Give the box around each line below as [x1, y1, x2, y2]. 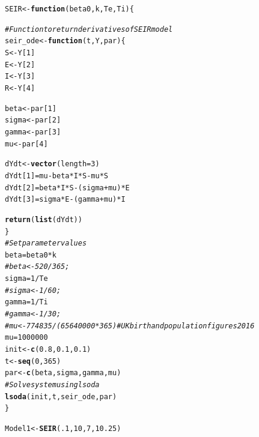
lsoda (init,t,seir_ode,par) [5, 392, 117, 401]
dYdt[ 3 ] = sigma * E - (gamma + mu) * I [5, 195, 126, 204]
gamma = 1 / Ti [5, 298, 48, 307]
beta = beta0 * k [5, 250, 56, 259]
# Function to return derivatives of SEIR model [5, 25, 173, 34]
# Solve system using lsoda [5, 381, 100, 390]
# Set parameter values [5, 239, 87, 248]
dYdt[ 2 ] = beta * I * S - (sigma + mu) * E [5, 183, 130, 192]
